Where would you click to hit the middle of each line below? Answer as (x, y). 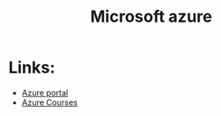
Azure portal (45, 92)
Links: (32, 68)
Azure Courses (49, 102)
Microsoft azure (151, 17)
